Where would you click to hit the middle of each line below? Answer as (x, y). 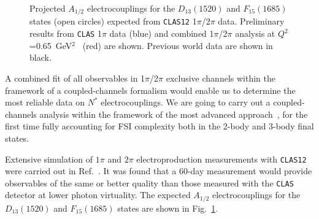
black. (40, 57)
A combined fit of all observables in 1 (75, 78)
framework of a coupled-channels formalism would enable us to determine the (150, 90)
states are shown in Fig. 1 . (168, 208)
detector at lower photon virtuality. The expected (98, 195)
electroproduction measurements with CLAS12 (221, 159)
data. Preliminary (251, 21)
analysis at (255, 33)
